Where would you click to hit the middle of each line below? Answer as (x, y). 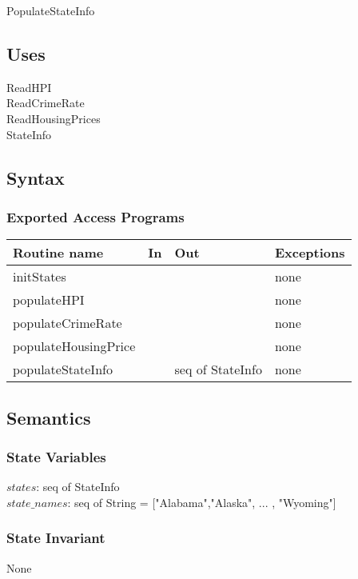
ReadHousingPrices (54, 118)
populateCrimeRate (68, 323)
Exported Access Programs (95, 216)
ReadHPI (29, 87)
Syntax (36, 177)
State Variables (56, 456)
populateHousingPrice (74, 346)
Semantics (49, 417)
